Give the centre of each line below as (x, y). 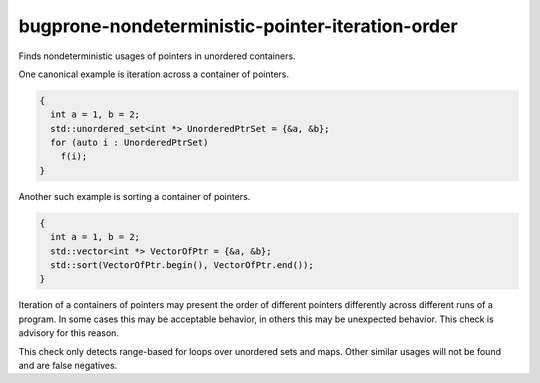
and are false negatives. (68, 365)
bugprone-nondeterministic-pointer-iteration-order (238, 26)
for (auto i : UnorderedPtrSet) (129, 143)
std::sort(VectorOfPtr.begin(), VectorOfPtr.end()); (182, 265)
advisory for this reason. (69, 333)
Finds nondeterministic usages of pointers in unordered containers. (157, 56)
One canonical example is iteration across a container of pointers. (154, 74)
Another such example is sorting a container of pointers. (134, 196)
